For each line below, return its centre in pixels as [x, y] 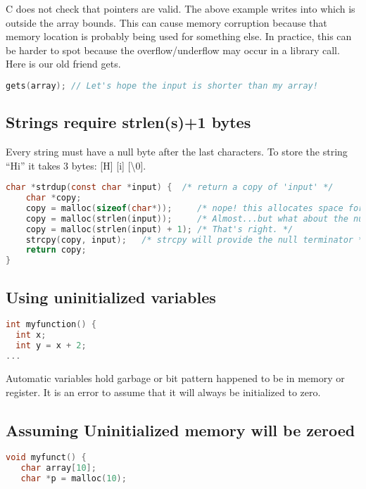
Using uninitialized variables [111, 297]
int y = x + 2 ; [51, 346]
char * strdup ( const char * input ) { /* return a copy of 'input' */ [170, 188]
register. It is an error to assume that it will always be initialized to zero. [163, 392]
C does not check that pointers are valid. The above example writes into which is [181, 8]
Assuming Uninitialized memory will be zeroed [181, 430]
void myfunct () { [46, 458]
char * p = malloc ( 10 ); [74, 479]
